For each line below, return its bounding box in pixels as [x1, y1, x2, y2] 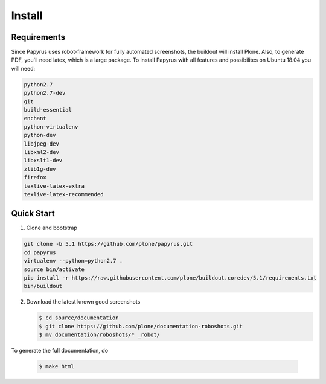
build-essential [24, 106, 72, 113]
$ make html [39, 363, 75, 370]
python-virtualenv [24, 123, 78, 130]
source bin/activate [24, 266, 85, 273]
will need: [11, 65, 36, 72]
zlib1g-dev [24, 165, 56, 172]
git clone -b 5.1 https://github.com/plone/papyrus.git [24, 240, 193, 248]
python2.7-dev [24, 89, 66, 97]
